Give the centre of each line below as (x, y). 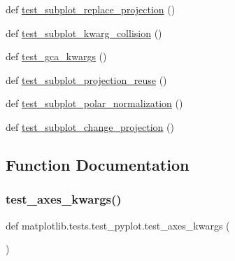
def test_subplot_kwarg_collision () (84, 33)
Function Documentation (98, 164)
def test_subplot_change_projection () (90, 126)
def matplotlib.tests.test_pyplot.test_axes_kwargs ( (118, 225)
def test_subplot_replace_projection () (91, 9)
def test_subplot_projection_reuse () (86, 79)
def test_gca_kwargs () (56, 56)
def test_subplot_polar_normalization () (94, 103)
